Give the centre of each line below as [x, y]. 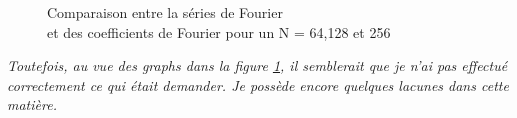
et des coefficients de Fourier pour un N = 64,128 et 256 [219, 31]
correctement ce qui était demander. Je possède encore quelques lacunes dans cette [258, 84]
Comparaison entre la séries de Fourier [165, 12]
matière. [32, 104]
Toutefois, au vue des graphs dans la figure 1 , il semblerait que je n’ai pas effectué [257, 65]
